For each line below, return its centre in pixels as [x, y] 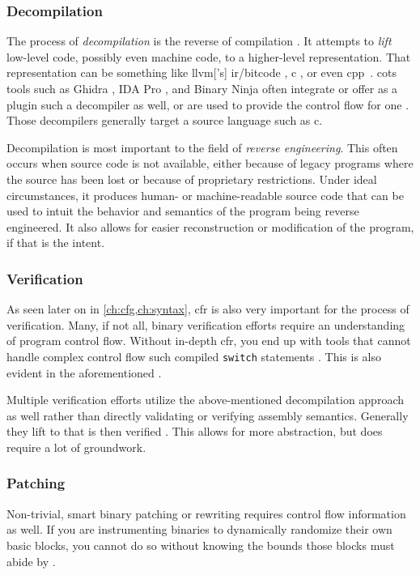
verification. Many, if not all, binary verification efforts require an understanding [206, 324]
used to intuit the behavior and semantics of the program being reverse [183, 211]
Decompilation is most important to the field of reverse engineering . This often [202, 147]
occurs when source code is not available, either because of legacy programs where [210, 163]
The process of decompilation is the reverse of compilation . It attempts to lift [199, 41]
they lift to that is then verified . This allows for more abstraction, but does [195, 431]
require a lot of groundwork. [76, 447]
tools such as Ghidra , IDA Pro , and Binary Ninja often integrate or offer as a [202, 88]
